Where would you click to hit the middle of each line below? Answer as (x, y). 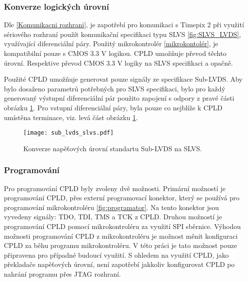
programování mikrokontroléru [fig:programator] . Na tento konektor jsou (112, 207)
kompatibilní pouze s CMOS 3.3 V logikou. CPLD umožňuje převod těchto (115, 53)
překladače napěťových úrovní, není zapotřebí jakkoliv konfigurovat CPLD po (119, 264)
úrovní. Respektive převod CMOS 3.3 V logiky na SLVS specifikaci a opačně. (118, 62)
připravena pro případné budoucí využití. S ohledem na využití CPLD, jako (116, 255)
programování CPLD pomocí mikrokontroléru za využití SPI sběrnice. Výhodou (123, 226)
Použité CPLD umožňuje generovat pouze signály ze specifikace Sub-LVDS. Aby (123, 79)
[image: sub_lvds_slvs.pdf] (69, 133)
